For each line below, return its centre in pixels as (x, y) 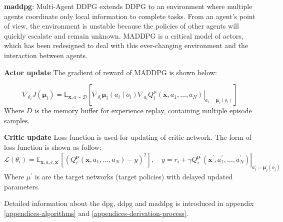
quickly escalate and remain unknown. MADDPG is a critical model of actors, (124, 35)
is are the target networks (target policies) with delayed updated (134, 177)
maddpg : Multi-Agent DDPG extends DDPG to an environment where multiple (128, 6)
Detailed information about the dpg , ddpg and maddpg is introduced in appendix (129, 203)
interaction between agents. (46, 55)
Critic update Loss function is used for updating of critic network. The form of (128, 137)
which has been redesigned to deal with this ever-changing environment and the (126, 45)
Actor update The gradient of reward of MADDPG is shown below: (110, 72)
